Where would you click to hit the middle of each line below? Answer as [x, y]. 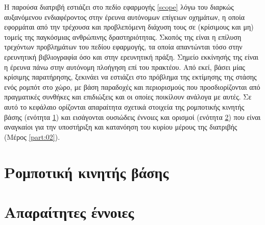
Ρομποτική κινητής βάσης [87, 172]
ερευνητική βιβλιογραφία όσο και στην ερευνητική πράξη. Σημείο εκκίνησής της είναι [131, 56]
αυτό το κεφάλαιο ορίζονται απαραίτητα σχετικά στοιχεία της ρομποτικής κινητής [124, 106]
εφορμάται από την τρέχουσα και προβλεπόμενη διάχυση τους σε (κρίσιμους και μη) [129, 27]
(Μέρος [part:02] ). [32, 136]
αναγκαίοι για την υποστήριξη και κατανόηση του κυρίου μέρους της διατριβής [121, 127]
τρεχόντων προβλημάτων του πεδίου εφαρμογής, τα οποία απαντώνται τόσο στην [123, 47]
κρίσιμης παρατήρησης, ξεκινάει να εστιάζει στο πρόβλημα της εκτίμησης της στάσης [130, 77]
